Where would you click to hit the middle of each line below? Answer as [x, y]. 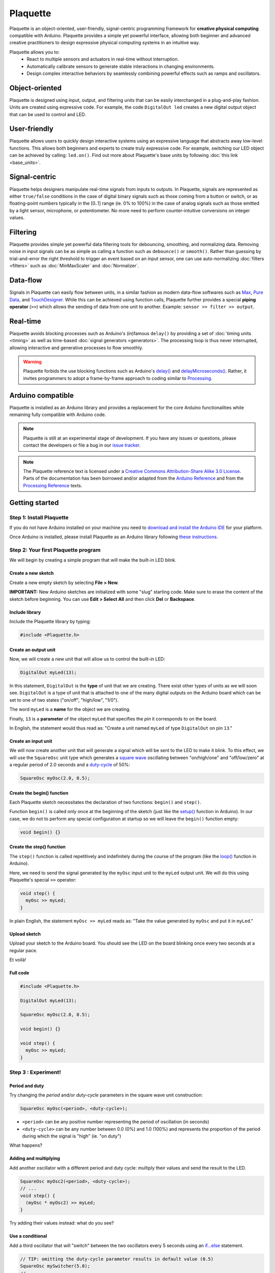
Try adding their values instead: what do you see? [62, 1223]
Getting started [34, 502]
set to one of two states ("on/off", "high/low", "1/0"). [64, 700]
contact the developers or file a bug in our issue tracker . [82, 445]
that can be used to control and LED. [48, 114]
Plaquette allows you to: [34, 52]
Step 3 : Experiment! [35, 1072]
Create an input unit [31, 741]
